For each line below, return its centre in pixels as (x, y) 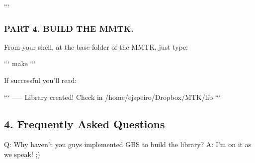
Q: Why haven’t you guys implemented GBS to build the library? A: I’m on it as (128, 144)
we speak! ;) (22, 154)
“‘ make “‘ (20, 63)
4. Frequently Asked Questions (85, 123)
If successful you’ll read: (41, 80)
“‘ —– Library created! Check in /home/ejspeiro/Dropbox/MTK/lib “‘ (113, 97)
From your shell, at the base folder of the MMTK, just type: (96, 46)
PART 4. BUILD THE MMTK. (69, 28)
